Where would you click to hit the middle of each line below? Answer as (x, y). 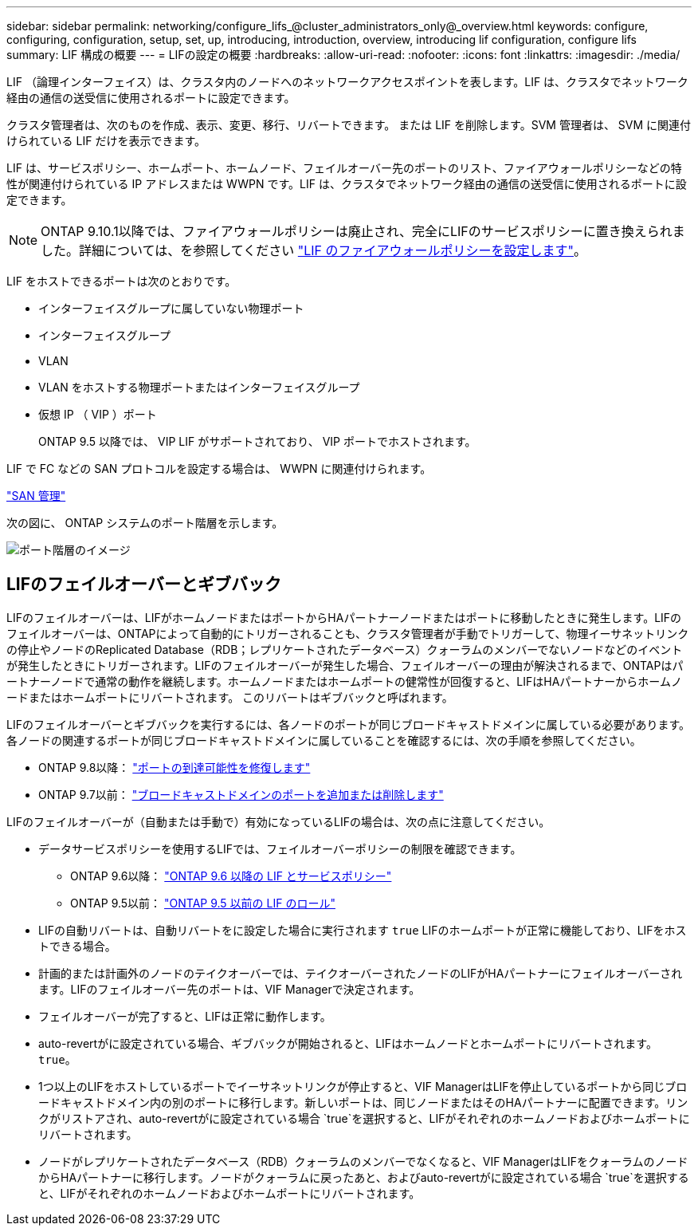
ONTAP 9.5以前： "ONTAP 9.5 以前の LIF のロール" (203, 903)
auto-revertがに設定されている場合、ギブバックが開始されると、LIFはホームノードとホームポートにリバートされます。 (348, 1043)
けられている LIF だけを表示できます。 (106, 141)
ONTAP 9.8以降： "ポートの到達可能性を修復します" (174, 767)
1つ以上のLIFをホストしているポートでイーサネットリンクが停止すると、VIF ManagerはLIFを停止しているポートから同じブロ (363, 1086)
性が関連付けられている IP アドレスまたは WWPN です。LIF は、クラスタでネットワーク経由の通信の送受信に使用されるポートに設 (347, 184)
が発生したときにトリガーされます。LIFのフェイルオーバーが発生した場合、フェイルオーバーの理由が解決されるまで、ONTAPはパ (345, 665)
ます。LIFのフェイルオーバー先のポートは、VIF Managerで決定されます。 (229, 989)
